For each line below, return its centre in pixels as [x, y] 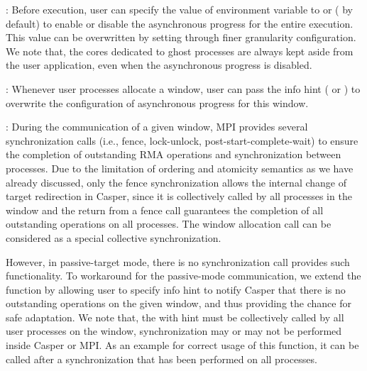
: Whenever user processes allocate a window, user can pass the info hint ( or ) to [183, 88]
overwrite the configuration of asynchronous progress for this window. [157, 103]
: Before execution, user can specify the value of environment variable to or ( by [179, 9]
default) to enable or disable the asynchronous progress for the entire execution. [180, 23]
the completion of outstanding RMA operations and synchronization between [174, 154]
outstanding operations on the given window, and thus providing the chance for [179, 303]
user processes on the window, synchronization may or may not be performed [174, 331]
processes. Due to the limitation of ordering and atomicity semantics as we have [180, 168]
